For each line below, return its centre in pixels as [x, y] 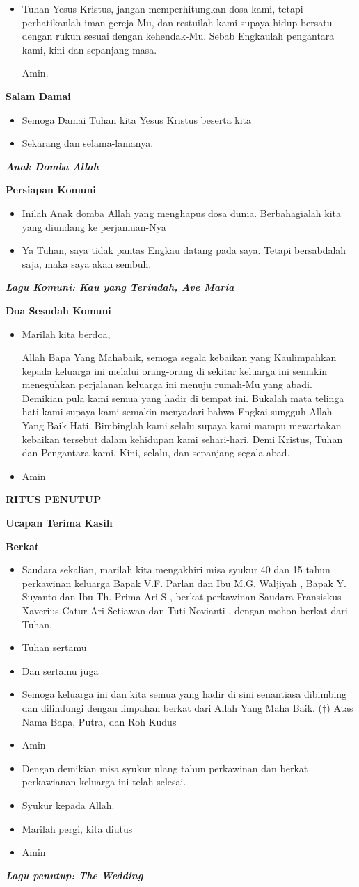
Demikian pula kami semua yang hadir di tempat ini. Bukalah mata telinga [183, 398]
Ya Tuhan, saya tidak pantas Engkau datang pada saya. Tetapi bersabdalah [184, 250]
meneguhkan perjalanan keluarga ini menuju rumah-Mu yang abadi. [167, 384]
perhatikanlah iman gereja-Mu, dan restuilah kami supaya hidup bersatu [177, 22]
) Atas [340, 707]
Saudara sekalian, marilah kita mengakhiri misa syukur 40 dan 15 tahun [176, 569]
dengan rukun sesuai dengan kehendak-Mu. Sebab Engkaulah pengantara [178, 36]
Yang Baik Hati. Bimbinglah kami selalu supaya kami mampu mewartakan [182, 425]
